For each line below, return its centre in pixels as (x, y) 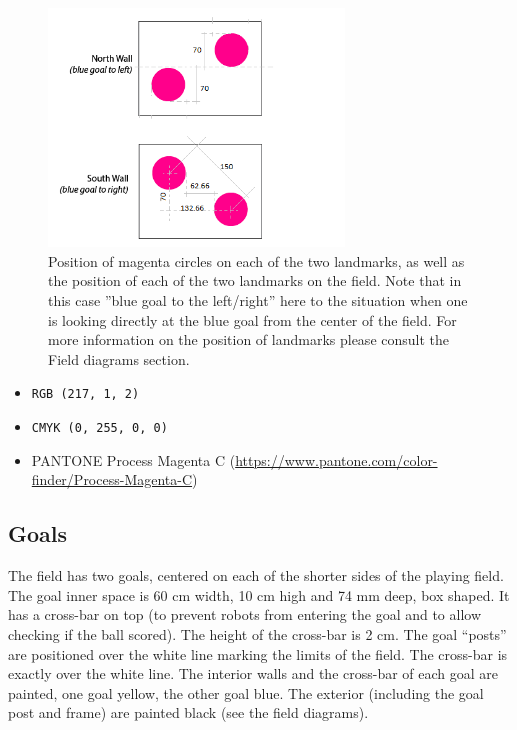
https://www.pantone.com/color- (336, 459)
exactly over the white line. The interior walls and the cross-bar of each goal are (253, 673)
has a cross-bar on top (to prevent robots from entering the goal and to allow (245, 614)
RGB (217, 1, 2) (85, 394)
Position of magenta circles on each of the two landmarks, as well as (256, 260)
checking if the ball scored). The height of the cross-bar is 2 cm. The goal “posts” (257, 633)
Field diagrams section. (119, 358)
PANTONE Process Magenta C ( (133, 459)
